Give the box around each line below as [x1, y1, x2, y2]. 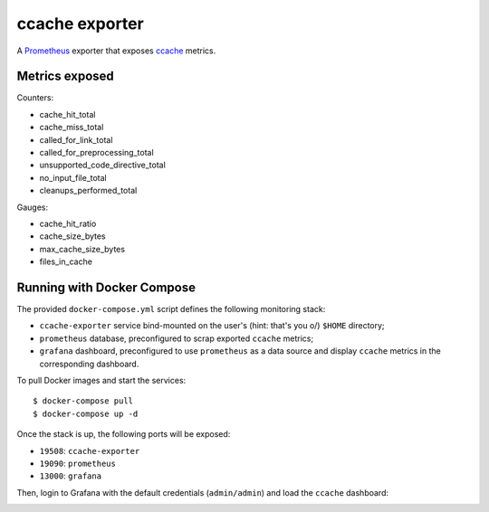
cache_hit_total [39, 109, 96, 119]
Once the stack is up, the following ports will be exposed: [16, 429, 231, 440]
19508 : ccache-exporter [39, 445, 140, 456]
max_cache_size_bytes [39, 243, 126, 254]
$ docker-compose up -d [33, 408, 139, 419]
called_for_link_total [39, 134, 113, 145]
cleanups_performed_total [39, 185, 138, 196]
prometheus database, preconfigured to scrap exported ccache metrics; [39, 333, 314, 344]
